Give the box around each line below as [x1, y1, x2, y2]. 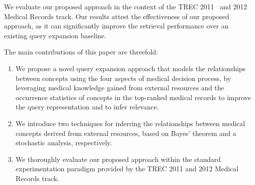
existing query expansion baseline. [4, 30, 106, 40]
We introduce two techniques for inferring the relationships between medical [15, 118, 245, 128]
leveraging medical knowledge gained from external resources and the [15, 82, 224, 93]
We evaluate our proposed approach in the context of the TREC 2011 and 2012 [4, 1, 247, 11]
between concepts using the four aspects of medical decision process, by [15, 73, 231, 83]
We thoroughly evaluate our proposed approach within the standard [15, 154, 221, 164]
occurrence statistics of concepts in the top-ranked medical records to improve [15, 92, 251, 102]
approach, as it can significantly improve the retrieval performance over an [4, 21, 229, 31]
